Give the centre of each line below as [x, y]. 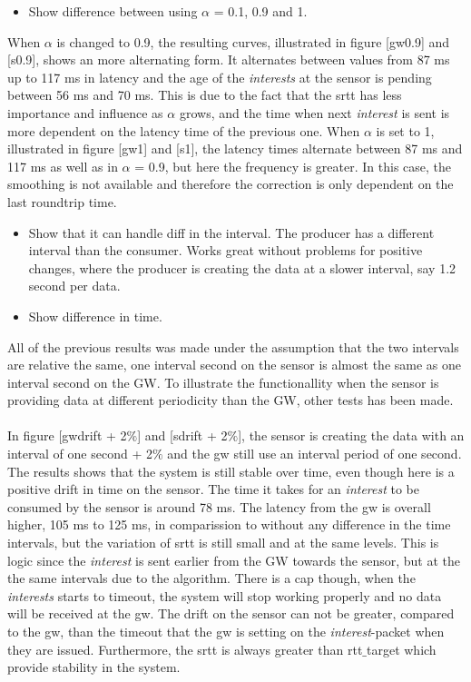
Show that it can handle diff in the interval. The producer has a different [231, 232]
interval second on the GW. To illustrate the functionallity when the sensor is [223, 382]
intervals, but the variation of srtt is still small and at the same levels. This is [223, 543]
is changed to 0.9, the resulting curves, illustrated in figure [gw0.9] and [253, 41]
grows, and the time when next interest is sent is [314, 112]
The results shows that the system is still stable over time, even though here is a [231, 471]
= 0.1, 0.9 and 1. [260, 11]
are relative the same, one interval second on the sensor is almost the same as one [234, 365]
